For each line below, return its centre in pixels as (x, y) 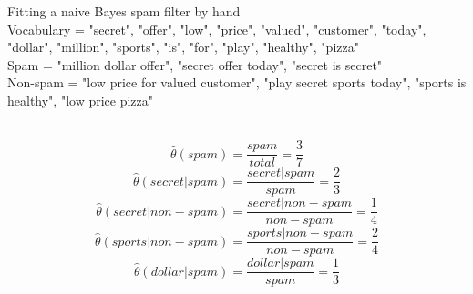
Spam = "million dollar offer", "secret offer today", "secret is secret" (195, 64)
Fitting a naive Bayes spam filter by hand (124, 11)
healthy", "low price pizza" (81, 100)
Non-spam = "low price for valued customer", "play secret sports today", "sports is (237, 82)
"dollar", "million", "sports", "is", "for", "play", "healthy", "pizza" (183, 47)
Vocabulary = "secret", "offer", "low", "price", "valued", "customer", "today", (217, 29)
